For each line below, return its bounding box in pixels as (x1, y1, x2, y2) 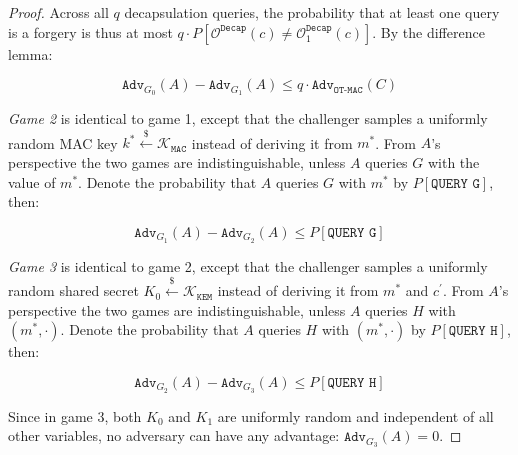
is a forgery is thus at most (8, 21, 173, 42)
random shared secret (8, 280, 139, 301)
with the (427, 152, 480, 173)
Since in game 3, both (8, 405, 142, 426)
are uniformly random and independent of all (217, 405, 494, 426)
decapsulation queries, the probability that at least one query (124, 2, 500, 22)
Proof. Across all (8, 2, 109, 22)
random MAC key (8, 132, 118, 153)
